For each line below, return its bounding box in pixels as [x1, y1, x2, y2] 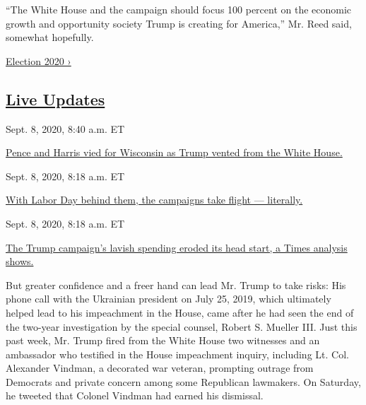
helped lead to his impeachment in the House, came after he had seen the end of [6, 305, 354, 319]
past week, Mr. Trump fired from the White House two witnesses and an [6, 333, 320, 348]
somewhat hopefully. [6, 30, 94, 45]
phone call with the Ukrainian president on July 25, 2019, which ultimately [6, 291, 331, 306]
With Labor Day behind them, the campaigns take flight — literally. [6, 192, 303, 207]
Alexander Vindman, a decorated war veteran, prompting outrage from [6, 360, 314, 375]
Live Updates [6, 88, 105, 110]
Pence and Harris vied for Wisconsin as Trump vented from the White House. [6, 145, 343, 160]
